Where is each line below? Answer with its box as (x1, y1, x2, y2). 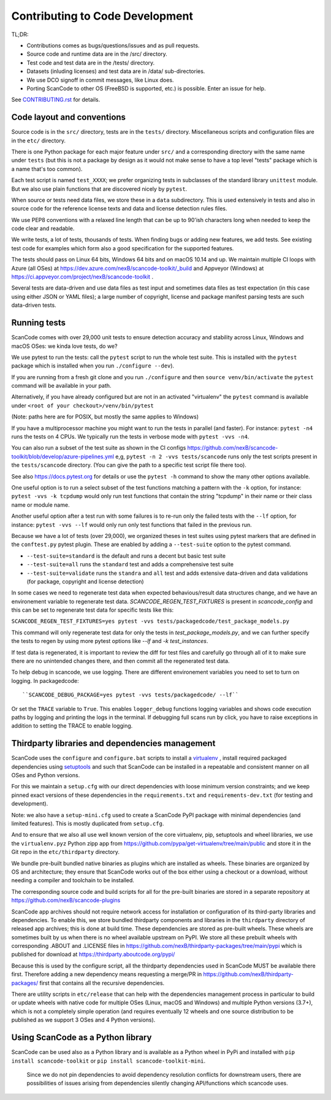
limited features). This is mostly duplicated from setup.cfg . (11, 820, 164, 827)
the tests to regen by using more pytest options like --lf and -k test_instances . (11, 637, 208, 645)
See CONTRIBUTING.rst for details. (11, 96, 101, 104)
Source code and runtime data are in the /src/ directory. (26, 50, 168, 58)
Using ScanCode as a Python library (11, 1033, 152, 1043)
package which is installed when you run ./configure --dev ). (11, 362, 175, 369)
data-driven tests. (11, 301, 56, 309)
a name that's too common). (11, 165, 83, 172)
